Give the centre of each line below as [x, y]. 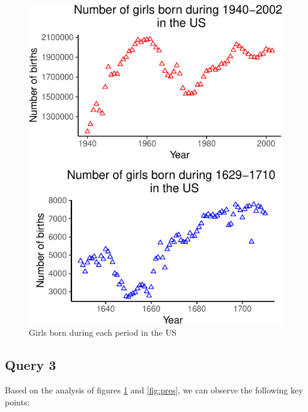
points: [17, 401]
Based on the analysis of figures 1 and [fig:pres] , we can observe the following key [154, 390]
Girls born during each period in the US [103, 332]
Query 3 [31, 365]
